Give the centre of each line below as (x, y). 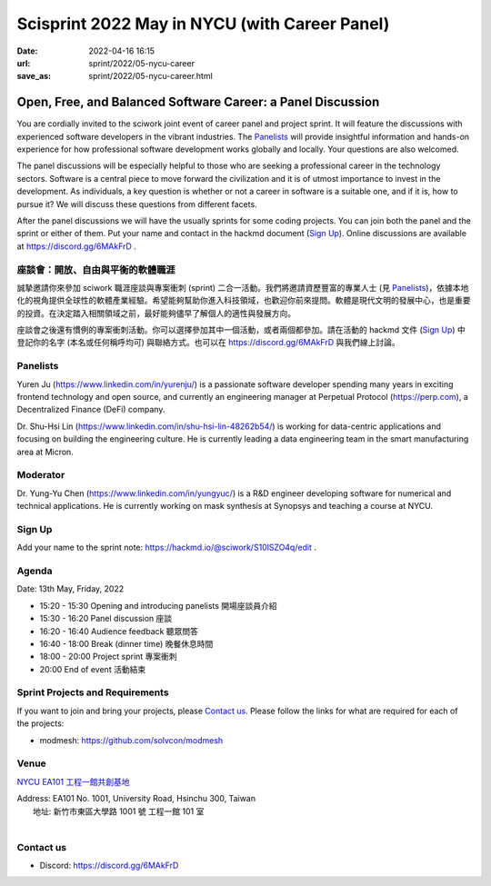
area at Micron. (45, 452)
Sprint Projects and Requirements (93, 692)
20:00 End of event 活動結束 (93, 669)
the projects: (40, 723)
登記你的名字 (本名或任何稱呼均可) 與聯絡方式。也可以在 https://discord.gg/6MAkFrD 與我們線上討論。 (208, 343)
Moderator (41, 475)
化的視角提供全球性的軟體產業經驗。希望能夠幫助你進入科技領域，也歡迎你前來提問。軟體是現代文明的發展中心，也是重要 (244, 301)
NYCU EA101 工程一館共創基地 (73, 781)
